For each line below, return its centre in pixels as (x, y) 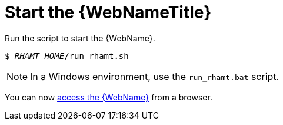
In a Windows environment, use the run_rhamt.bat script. (155, 76)
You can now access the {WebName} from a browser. (109, 97)
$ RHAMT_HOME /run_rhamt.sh (67, 56)
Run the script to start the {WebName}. (80, 38)
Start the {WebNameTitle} (108, 12)
